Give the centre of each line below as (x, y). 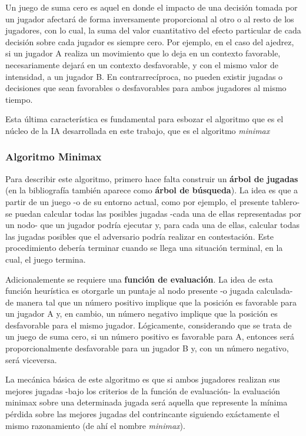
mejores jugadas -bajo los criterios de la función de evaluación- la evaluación (143, 390)
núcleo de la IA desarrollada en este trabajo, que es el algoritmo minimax (138, 130)
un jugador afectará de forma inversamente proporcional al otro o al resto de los (150, 19)
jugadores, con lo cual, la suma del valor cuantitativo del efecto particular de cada (153, 30)
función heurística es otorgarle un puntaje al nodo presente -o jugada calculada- (149, 291)
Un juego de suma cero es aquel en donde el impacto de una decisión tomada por (152, 7)
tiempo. (19, 99)
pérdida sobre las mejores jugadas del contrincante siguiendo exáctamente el (143, 414)
